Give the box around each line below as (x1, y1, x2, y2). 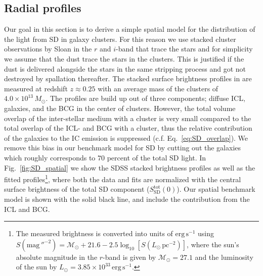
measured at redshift (4, 83, 68, 93)
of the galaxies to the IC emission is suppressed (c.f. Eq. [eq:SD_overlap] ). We (4, 132, 248, 143)
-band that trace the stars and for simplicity (116, 43, 253, 54)
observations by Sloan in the (4, 43, 92, 54)
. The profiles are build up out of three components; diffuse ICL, (46, 93, 245, 103)
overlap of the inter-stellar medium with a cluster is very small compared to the (4, 113, 251, 123)
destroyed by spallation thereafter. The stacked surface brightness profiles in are (4, 73, 252, 84)
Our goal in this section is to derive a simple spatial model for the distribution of (4, 24, 255, 34)
